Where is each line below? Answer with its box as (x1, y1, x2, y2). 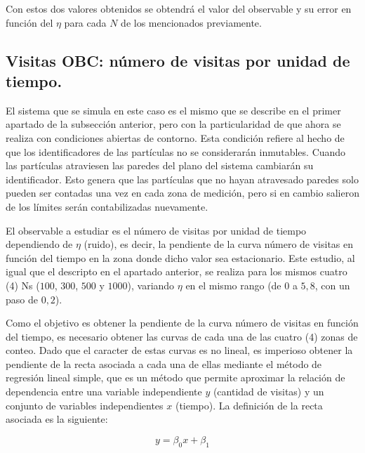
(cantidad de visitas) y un (213, 384, 324, 399)
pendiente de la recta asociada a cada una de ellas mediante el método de (6, 356, 322, 371)
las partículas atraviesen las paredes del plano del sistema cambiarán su (6, 158, 314, 173)
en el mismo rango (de (185, 277, 281, 292)
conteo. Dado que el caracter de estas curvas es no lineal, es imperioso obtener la (6, 343, 353, 357)
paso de (6, 291, 38, 306)
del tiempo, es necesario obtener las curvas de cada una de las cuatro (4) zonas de (6, 329, 358, 343)
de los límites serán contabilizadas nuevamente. (6, 199, 208, 214)
